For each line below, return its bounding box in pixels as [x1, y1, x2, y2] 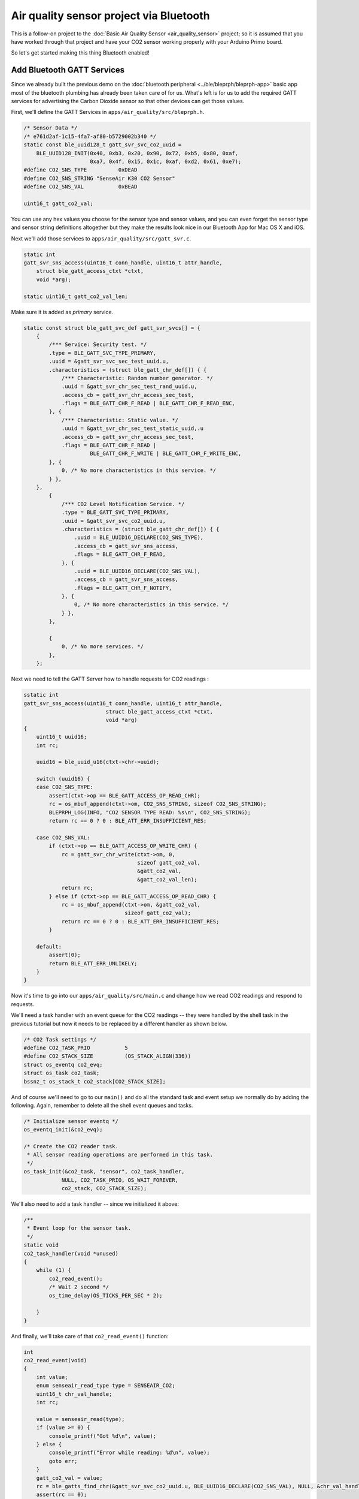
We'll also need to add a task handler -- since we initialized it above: [11, 1200, 180, 1208]
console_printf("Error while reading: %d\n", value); [48, 1449, 210, 1456]
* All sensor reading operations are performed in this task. [27, 1151, 214, 1158]
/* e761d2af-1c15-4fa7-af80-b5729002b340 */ [23, 133, 157, 140]
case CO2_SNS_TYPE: [36, 784, 94, 791]
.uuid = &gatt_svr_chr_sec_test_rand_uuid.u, [61, 383, 197, 390]
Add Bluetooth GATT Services [11, 65, 125, 75]
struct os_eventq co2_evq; [23, 1061, 103, 1068]
